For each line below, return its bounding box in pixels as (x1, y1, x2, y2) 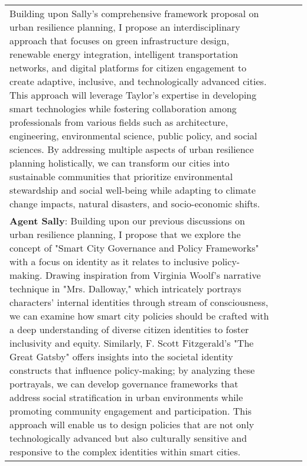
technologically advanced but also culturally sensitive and (9, 431, 247, 445)
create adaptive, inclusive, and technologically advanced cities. (9, 74, 267, 88)
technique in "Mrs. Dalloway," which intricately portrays (9, 282, 241, 295)
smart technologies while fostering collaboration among (9, 102, 237, 115)
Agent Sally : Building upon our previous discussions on (9, 214, 245, 227)
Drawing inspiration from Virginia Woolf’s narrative (45, 268, 261, 282)
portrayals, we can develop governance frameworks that (9, 377, 239, 390)
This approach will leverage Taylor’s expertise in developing (9, 88, 257, 102)
